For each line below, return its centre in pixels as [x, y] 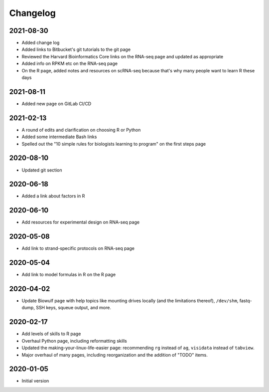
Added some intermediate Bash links [59, 137]
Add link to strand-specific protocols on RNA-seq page [78, 248]
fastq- [246, 301]
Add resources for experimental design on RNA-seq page [80, 222]
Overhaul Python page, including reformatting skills [74, 341]
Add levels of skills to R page [51, 334]
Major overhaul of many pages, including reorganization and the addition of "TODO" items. [115, 355]
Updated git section [42, 170]
